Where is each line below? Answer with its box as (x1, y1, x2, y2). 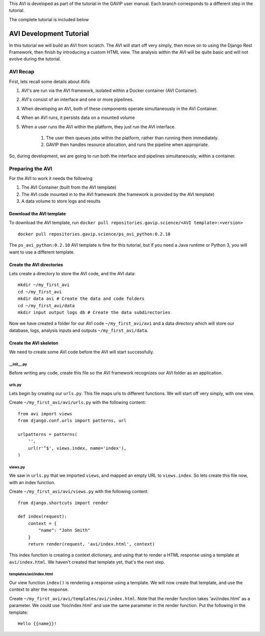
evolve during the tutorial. (9, 56, 61, 62)
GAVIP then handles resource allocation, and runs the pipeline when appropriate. (46, 142, 210, 147)
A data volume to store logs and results (21, 198, 101, 204)
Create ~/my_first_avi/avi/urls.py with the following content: (9, 400, 146, 405)
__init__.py (9, 362, 27, 367)
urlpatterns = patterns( (18, 432, 78, 437)
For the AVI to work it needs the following (9, 175, 93, 181)
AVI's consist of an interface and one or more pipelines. (21, 96, 134, 103)
